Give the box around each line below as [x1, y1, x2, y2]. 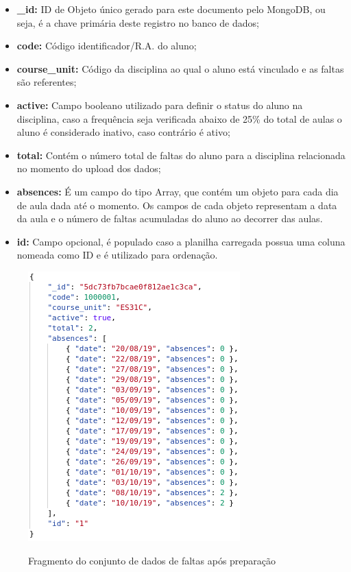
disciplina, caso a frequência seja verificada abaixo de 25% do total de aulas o [16, 111, 342, 126]
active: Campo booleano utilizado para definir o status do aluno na [16, 97, 303, 112]
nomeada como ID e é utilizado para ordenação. [16, 248, 218, 262]
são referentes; [16, 75, 77, 89]
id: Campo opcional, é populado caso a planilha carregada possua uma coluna [16, 234, 346, 248]
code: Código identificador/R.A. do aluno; [16, 38, 197, 53]
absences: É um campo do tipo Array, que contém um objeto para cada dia [16, 184, 339, 198]
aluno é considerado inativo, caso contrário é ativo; [16, 125, 230, 139]
